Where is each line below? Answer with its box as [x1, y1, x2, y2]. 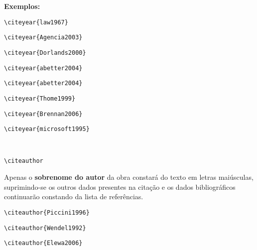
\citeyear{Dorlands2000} [4, 49, 86, 56]
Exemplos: [4, 1, 40, 11]
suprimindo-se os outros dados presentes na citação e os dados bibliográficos [4, 181, 236, 192]
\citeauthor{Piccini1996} [4, 209, 90, 216]
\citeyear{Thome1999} [4, 95, 76, 102]
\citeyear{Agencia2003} [4, 34, 83, 41]
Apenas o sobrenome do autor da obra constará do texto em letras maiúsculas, [4, 172, 254, 182]
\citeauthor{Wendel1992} [4, 224, 86, 232]
